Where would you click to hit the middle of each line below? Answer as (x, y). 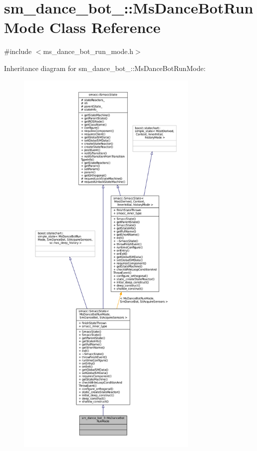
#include (18, 51)
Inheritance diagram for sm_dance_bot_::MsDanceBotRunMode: (105, 68)
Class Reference (105, 27)
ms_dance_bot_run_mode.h (88, 51)
